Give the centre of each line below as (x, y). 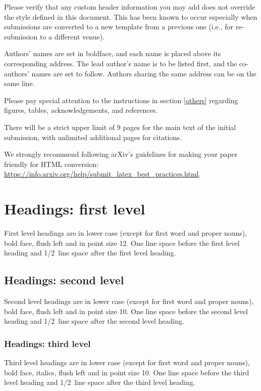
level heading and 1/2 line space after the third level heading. (100, 382)
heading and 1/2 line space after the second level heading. (94, 321)
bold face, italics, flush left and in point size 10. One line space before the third (127, 372)
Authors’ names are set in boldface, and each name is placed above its (113, 53)
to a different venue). (72, 36)
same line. (19, 83)
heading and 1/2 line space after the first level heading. (90, 253)
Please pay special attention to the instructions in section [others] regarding (121, 100)
